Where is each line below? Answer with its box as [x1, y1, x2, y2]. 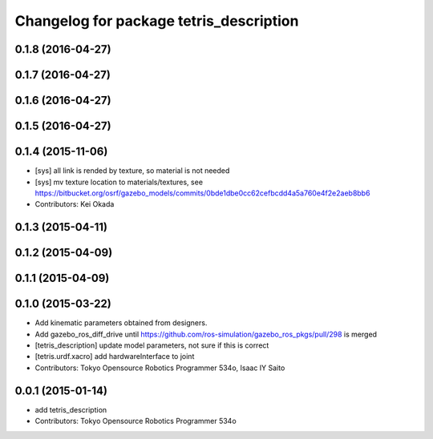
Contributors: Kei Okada [34, 199, 115, 209]
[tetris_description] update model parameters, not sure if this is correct [34, 340, 269, 350]
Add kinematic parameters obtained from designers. [34, 318, 208, 328]
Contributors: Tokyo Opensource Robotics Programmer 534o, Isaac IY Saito [34, 363, 285, 373]
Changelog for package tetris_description [14, 12, 299, 30]
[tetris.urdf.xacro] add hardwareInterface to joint [34, 352, 195, 361]
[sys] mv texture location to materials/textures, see [34, 177, 204, 187]
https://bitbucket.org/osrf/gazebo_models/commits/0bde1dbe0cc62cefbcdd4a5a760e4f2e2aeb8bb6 [34, 188, 370, 198]
